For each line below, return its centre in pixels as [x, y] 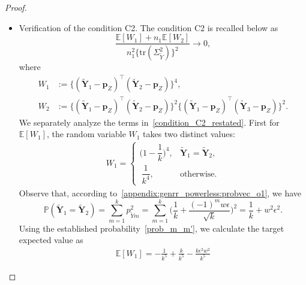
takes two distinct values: [189, 134]
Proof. [16, 7]
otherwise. [198, 174]
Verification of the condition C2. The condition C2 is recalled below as [148, 27]
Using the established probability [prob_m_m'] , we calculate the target [151, 228]
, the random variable [86, 134]
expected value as [51, 240]
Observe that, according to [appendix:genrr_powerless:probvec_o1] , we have [160, 193]
